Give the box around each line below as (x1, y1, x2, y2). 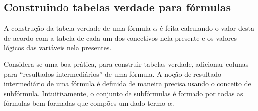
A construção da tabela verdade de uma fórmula (4, 23, 151, 33)
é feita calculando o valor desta (160, 23, 254, 33)
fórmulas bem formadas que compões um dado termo (4, 98, 166, 108)
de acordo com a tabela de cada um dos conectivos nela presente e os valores (4, 32, 237, 43)
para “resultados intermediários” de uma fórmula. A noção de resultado (4, 68, 222, 79)
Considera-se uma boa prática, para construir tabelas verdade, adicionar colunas (4, 58, 249, 69)
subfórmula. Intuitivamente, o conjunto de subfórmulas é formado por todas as (4, 88, 243, 98)
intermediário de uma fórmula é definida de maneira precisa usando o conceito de (4, 78, 251, 89)
